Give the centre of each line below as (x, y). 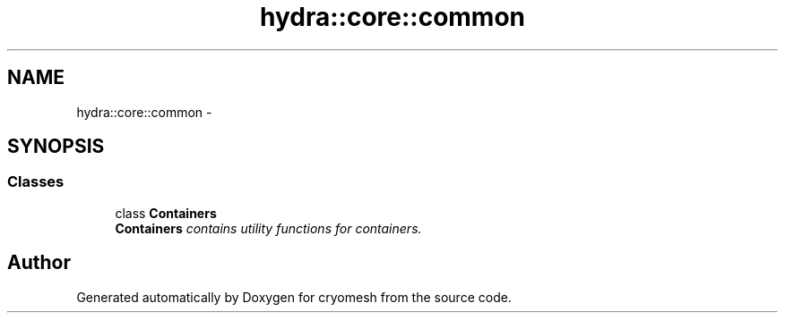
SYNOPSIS (56, 147)
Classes (36, 182)
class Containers (166, 213)
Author (39, 263)
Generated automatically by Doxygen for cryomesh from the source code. (294, 297)
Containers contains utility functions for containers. (268, 228)
